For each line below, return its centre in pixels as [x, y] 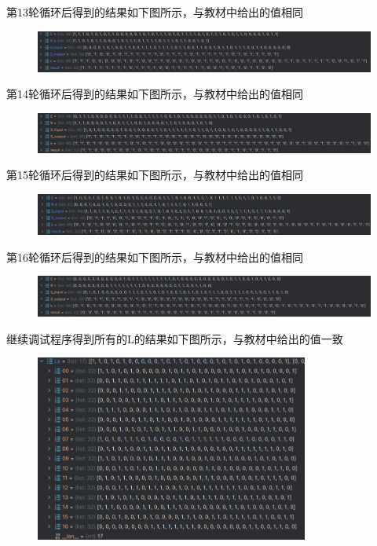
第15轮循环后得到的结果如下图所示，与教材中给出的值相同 [155, 175]
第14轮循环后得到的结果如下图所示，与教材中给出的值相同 [155, 94]
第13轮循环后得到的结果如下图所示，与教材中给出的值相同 [155, 12]
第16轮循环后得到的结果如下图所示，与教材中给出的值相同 [155, 257]
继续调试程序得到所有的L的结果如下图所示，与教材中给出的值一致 [175, 338]
